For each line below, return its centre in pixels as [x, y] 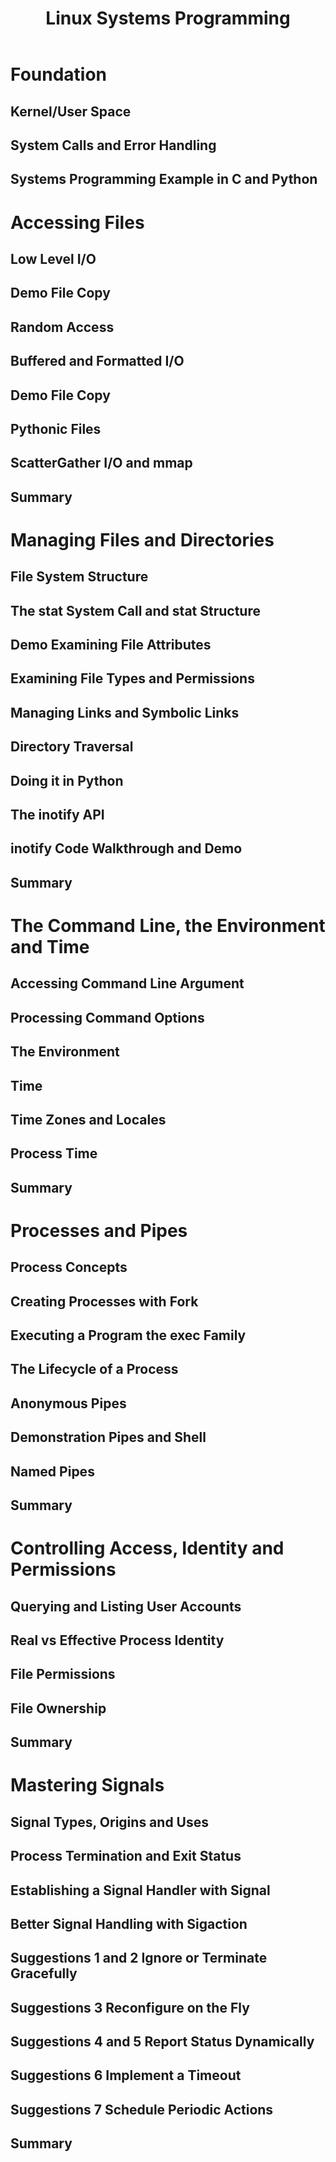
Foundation [59, 74]
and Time [50, 946]
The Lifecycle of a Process [94, 1369]
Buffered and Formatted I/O [97, 361]
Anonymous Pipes [68, 1403]
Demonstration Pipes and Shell [108, 1437]
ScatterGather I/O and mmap [101, 463]
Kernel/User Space [71, 111]
